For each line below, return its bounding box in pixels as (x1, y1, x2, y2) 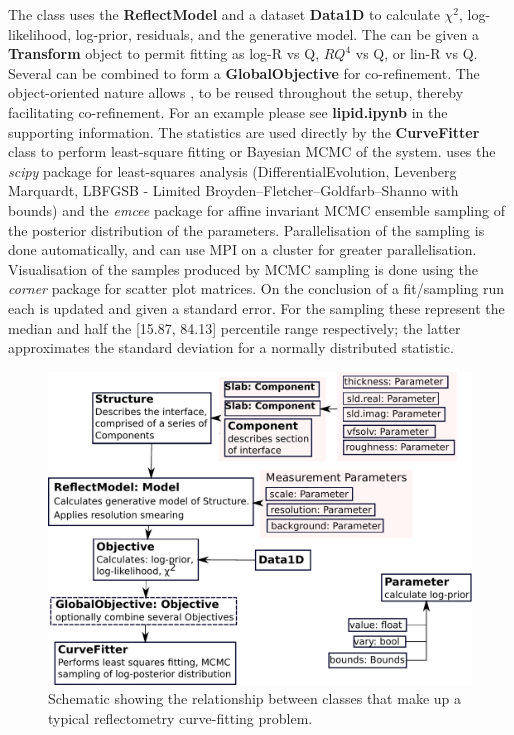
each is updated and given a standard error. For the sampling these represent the (8, 297, 505, 318)
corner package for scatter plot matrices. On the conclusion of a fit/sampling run (8, 278, 505, 299)
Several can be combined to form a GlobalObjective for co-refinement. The (8, 62, 480, 83)
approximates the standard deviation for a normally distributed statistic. (8, 337, 454, 358)
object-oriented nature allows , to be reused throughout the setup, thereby (8, 82, 464, 103)
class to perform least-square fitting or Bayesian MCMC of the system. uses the (8, 141, 496, 162)
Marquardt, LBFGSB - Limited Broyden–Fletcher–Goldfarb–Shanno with (8, 180, 459, 201)
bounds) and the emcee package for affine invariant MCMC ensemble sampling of (8, 199, 505, 220)
